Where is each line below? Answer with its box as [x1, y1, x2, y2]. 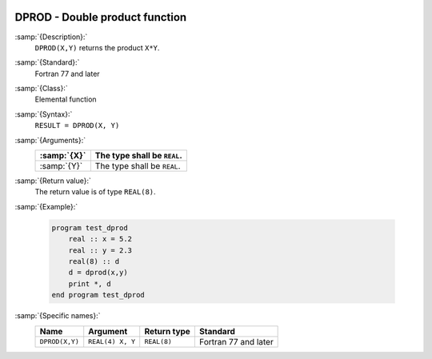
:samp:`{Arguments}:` [14, 135, 86, 145]
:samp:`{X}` [39, 150, 86, 162]
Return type [144, 325, 191, 337]
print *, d [68, 279, 111, 288]
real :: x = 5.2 [68, 234, 132, 244]
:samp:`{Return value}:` [14, 176, 92, 185]
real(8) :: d [68, 257, 120, 265]
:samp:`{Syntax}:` [14, 109, 73, 119]
